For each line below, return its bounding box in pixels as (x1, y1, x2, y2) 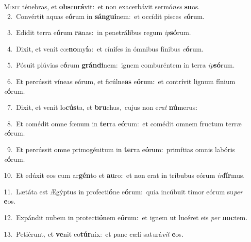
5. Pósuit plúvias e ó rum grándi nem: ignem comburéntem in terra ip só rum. (7, 60, 235, 70)
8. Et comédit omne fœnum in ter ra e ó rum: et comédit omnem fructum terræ (7, 118, 242, 128)
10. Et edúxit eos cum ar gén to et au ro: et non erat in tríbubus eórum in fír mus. (4, 170, 245, 180)
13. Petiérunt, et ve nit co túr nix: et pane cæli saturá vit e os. (4, 228, 184, 239)
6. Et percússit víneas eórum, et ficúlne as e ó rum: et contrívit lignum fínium (7, 76, 235, 86)
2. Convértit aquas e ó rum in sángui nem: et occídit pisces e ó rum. (7, 11, 205, 21)
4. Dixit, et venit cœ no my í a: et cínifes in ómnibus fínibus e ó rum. (7, 43, 204, 53)
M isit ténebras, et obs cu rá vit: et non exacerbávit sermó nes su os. (4, 1, 200, 11)
